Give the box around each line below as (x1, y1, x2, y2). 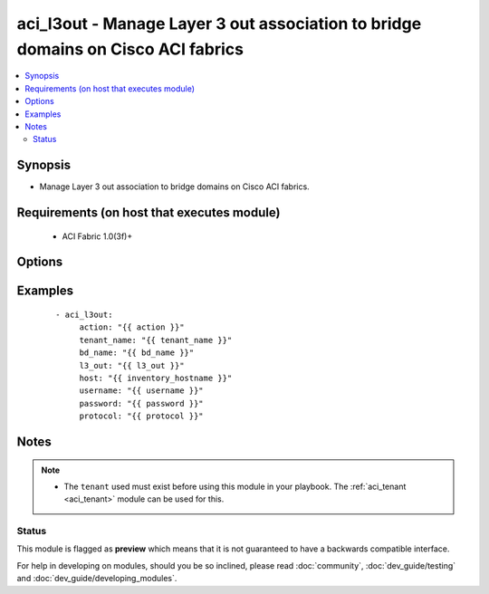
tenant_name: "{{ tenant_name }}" (79, 335, 233, 345)
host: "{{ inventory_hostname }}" (79, 372, 233, 383)
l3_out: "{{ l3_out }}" (79, 360, 185, 370)
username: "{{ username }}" (79, 386, 204, 396)
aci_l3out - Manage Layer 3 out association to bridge (16, 14, 422, 34)
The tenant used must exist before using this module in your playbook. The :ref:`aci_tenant (63, 481, 407, 492)
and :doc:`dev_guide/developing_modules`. (16, 573, 177, 584)
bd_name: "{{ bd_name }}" (79, 348, 195, 358)
